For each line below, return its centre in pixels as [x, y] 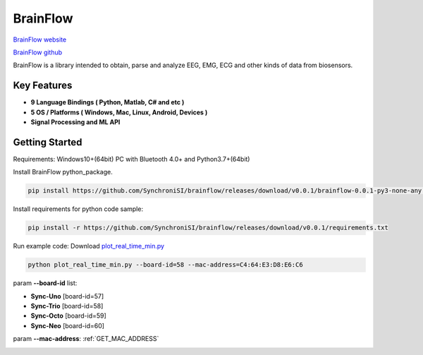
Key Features [43, 86]
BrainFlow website [40, 40]
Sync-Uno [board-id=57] [67, 296]
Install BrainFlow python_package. [63, 172]
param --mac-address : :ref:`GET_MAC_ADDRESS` [86, 339]
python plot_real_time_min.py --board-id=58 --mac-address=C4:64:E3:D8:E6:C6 [165, 265]
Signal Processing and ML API [75, 122]
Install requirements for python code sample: [78, 209]
